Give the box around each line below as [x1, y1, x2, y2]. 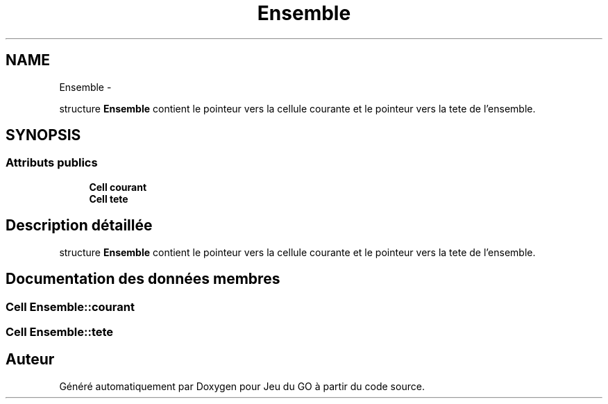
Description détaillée [6, 217, 153, 235]
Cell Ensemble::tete [6, 324, 114, 339]
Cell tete [89, 192, 128, 205]
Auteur [6, 351, 55, 369]
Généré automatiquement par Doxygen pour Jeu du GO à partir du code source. [59, 380, 425, 392]
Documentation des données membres [6, 270, 280, 288]
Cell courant [89, 180, 147, 193]
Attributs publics [6, 155, 98, 170]
